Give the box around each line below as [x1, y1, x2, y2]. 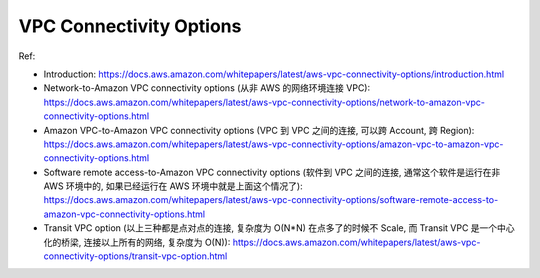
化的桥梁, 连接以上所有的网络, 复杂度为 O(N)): [43, 236, 231, 248]
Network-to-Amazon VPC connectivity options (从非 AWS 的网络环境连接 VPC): [43, 82, 370, 94]
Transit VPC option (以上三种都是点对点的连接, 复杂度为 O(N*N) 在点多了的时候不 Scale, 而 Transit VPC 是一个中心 [43, 222, 515, 234]
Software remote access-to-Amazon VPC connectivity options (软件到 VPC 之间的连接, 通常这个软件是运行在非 [43, 166, 501, 178]
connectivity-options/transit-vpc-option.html [43, 250, 228, 262]
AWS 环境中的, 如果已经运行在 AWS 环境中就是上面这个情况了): [43, 180, 304, 192]
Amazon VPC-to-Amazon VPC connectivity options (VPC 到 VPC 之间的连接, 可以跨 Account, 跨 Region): [43, 124, 475, 136]
